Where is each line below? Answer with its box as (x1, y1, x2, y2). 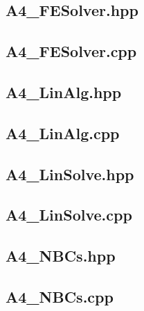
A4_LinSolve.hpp (6, 163, 134, 184)
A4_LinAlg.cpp (6, 122, 120, 143)
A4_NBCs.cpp (6, 285, 114, 307)
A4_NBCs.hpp (6, 245, 116, 266)
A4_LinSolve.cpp (6, 204, 132, 225)
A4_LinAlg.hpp (6, 81, 122, 102)
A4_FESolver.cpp (6, 40, 137, 62)
